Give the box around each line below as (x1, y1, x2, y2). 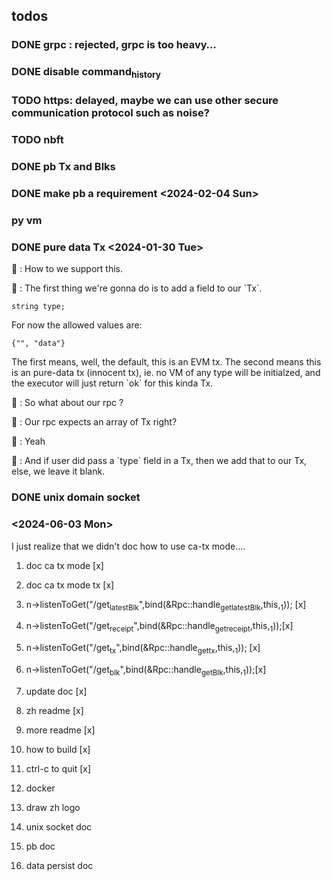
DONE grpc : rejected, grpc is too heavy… (11, 38, 217, 52)
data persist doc (25, 859, 94, 871)
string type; (11, 302, 66, 312)
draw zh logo (25, 801, 81, 813)
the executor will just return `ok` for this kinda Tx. (11, 377, 214, 389)
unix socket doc (25, 820, 93, 833)
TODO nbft (11, 133, 64, 147)
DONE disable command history (11, 65, 162, 81)
